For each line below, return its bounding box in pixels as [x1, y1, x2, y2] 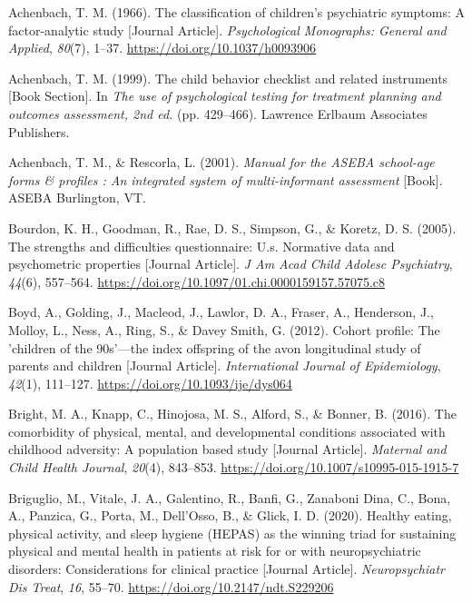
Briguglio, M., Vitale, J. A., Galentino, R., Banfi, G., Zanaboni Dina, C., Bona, [8, 488, 451, 507]
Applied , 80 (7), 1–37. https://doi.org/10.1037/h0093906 [8, 38, 317, 57]
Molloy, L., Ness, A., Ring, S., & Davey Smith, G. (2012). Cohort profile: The [8, 320, 440, 339]
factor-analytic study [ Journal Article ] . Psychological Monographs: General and [8, 20, 447, 39]
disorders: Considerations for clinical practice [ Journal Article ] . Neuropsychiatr [8, 559, 445, 578]
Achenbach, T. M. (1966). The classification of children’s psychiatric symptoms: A [8, 3, 465, 21]
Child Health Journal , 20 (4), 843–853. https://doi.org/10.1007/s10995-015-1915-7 [8, 458, 459, 477]
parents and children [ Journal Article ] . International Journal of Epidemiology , [8, 356, 441, 375]
